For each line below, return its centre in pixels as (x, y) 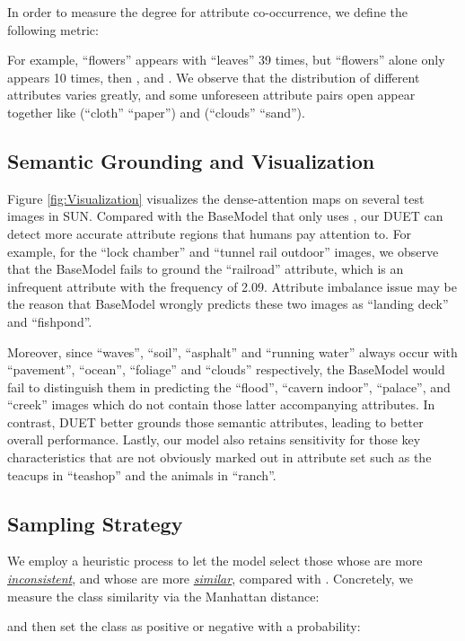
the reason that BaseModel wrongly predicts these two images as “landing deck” (228, 304)
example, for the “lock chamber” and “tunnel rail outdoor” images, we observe (223, 251)
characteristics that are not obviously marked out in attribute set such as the (219, 457)
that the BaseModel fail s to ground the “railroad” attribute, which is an (206, 269)
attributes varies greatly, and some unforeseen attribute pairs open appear (211, 95)
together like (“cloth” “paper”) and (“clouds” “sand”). (156, 112)
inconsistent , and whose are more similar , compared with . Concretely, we (211, 579)
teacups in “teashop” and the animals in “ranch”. (142, 474)
